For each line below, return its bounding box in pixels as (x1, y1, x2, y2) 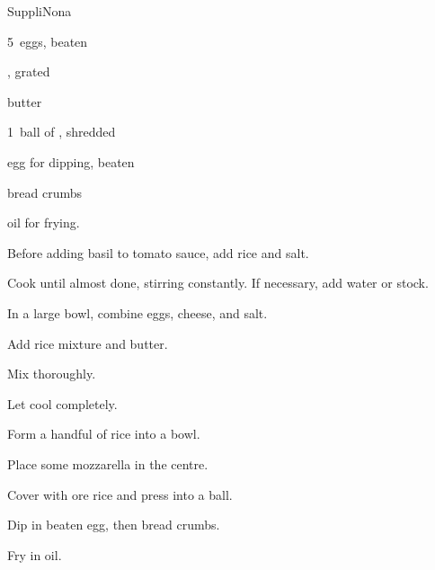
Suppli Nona (7, 2, 72, 20)
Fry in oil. (7, 545, 62, 564)
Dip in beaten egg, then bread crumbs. (7, 515, 220, 534)
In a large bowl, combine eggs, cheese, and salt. (7, 303, 268, 322)
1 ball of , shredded (7, 122, 116, 141)
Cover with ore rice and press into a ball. (7, 485, 233, 503)
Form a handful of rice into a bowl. (7, 424, 200, 443)
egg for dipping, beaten (7, 152, 135, 171)
